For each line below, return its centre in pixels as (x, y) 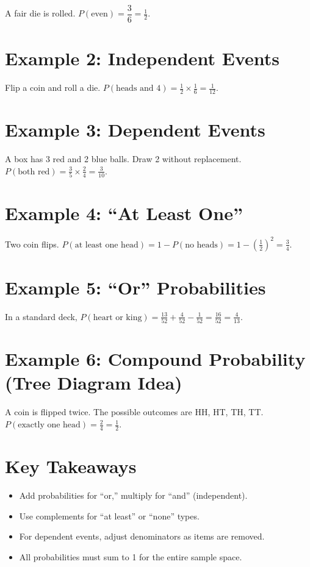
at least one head (106, 245)
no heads (201, 245)
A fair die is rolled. (40, 13)
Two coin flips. (32, 244)
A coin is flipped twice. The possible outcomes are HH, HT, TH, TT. (134, 412)
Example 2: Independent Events (142, 58)
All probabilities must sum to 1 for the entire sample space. (131, 556)
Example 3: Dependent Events (135, 130)
